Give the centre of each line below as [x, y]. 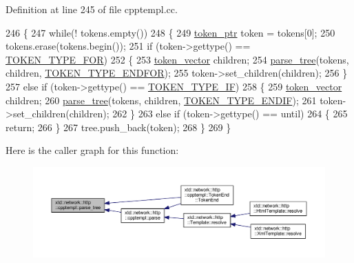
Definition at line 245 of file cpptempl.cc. [92, 9]
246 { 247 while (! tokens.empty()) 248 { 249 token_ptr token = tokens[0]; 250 [170, 32]
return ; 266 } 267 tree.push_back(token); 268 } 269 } [118, 127]
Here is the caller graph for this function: [92, 150]
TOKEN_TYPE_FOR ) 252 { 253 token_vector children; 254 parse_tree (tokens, [177, 59]
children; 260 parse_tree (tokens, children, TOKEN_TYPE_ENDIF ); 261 [161, 100]
